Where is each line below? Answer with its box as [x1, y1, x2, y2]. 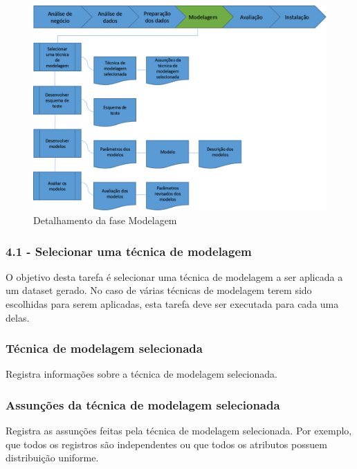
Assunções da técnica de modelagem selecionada [6, 396, 280, 413]
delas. [6, 310, 30, 324]
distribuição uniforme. [6, 450, 99, 465]
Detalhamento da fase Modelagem [33, 213, 177, 228]
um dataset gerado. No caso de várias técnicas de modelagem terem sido [6, 283, 312, 297]
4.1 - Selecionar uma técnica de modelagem [6, 242, 252, 259]
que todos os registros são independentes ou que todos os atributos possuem [6, 436, 327, 451]
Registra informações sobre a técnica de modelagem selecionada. [6, 367, 277, 381]
